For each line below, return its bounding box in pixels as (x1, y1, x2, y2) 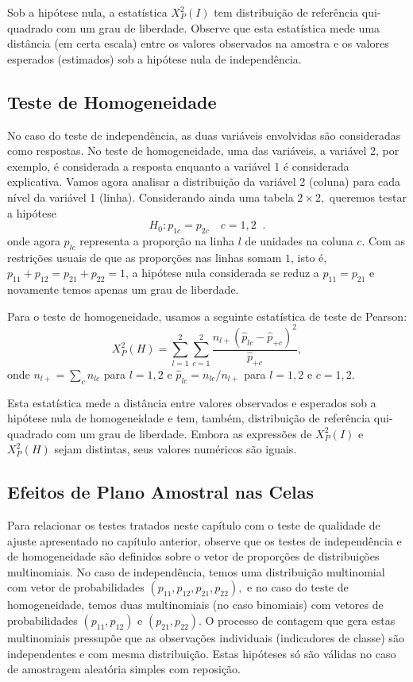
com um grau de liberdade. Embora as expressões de (56, 425, 312, 441)
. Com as (361, 232, 405, 249)
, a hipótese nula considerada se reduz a (125, 264, 319, 281)
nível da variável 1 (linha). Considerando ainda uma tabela (7, 188, 294, 205)
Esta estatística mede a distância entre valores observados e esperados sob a (7, 394, 376, 410)
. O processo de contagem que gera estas (198, 612, 396, 629)
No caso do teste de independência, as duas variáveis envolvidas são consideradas (7, 126, 401, 143)
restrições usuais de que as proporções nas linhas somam (7, 249, 282, 265)
